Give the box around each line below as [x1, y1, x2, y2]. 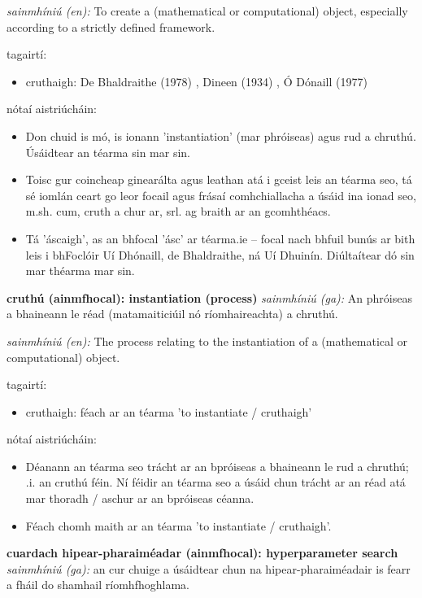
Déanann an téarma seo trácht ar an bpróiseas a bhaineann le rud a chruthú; [25, 457, 409, 474]
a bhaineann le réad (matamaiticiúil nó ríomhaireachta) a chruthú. [7, 305, 338, 322]
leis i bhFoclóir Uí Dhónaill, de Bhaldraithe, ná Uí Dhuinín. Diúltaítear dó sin [25, 246, 415, 263]
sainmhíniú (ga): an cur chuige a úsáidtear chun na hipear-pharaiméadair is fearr [7, 560, 411, 577]
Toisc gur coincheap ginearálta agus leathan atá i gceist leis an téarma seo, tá [25, 171, 412, 188]
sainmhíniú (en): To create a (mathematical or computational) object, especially [7, 2, 408, 19]
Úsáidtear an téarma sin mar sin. [25, 143, 190, 160]
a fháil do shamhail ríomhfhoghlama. [7, 576, 189, 593]
